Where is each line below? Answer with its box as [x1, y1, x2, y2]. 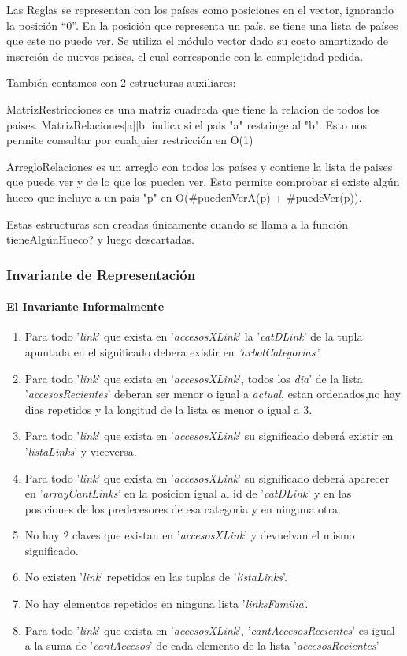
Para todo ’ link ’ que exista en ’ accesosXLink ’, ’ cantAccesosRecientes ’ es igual [24, 621, 395, 638]
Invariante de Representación [6, 264, 196, 284]
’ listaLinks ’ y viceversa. [24, 442, 137, 459]
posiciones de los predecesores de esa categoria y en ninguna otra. [24, 500, 341, 516]
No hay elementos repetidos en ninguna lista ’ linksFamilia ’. [24, 595, 309, 612]
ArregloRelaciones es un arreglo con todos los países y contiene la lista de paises [6, 158, 393, 174]
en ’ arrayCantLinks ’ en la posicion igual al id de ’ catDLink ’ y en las [24, 485, 352, 501]
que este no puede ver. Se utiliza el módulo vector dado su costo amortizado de [6, 32, 388, 49]
